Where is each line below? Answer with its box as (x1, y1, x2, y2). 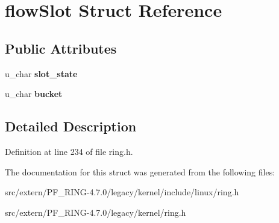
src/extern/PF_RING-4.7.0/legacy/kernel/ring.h (5, 206, 186, 218)
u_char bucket (5, 87, 63, 100)
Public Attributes (5, 39, 117, 57)
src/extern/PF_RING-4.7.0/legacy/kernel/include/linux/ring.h (5, 186, 239, 198)
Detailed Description (5, 117, 137, 136)
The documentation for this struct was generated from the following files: (5, 165, 275, 178)
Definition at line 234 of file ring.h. (5, 145, 133, 157)
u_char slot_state (5, 67, 78, 80)
